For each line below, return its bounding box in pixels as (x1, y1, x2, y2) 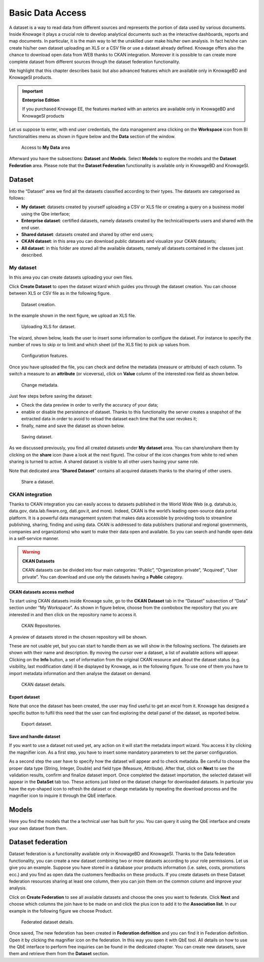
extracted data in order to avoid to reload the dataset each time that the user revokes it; (21, 416, 198, 422)
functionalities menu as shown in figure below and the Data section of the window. (9, 133, 176, 139)
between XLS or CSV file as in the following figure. (9, 290, 111, 296)
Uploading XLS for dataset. (21, 324, 76, 330)
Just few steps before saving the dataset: (9, 393, 93, 399)
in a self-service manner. (9, 535, 60, 541)
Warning (22, 549, 40, 555)
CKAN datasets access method (9, 589, 74, 595)
